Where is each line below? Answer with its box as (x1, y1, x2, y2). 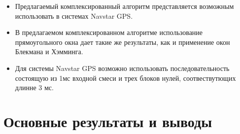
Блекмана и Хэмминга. (15, 46, 83, 57)
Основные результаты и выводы (3, 111, 212, 131)
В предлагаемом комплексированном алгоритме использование (15, 27, 203, 37)
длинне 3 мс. (15, 82, 54, 93)
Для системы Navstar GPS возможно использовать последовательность (15, 63, 230, 73)
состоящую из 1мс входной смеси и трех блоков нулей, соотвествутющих (15, 72, 236, 83)
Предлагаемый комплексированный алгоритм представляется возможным (15, 1, 234, 11)
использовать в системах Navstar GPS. (15, 10, 133, 21)
